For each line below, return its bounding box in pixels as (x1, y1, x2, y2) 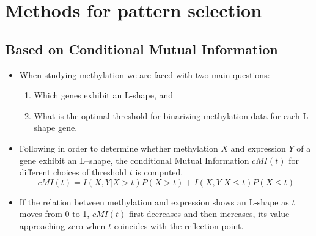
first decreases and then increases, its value (128, 207, 290, 220)
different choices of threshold (19, 166, 127, 179)
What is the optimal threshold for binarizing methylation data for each (34, 109, 300, 122)
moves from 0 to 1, (19, 207, 90, 220)
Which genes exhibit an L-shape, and (34, 89, 174, 101)
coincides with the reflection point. (114, 219, 244, 232)
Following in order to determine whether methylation (19, 141, 218, 154)
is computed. (135, 166, 183, 179)
